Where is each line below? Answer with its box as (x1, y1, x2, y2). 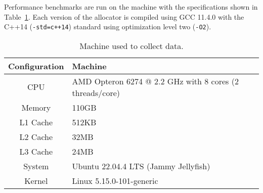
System (23, 160, 49, 172)
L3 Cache (19, 145, 53, 157)
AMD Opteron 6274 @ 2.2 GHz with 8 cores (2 (72, 75, 239, 87)
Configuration (8, 60, 64, 72)
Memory (21, 101, 51, 113)
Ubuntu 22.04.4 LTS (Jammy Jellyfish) (72, 160, 210, 172)
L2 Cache (19, 130, 53, 142)
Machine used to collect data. (79, 39, 184, 52)
